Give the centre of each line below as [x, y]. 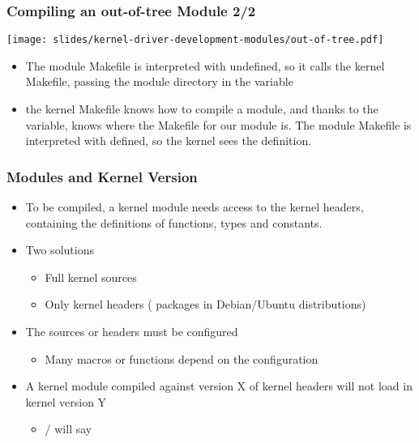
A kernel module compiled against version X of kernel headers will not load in [219, 386]
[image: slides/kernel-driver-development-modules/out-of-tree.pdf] [195, 40]
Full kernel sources [91, 277]
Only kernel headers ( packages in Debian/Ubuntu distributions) [205, 304]
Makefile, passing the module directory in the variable [159, 81]
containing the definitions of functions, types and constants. [174, 222]
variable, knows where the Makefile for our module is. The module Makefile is [218, 124]
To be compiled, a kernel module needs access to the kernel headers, [195, 207]
